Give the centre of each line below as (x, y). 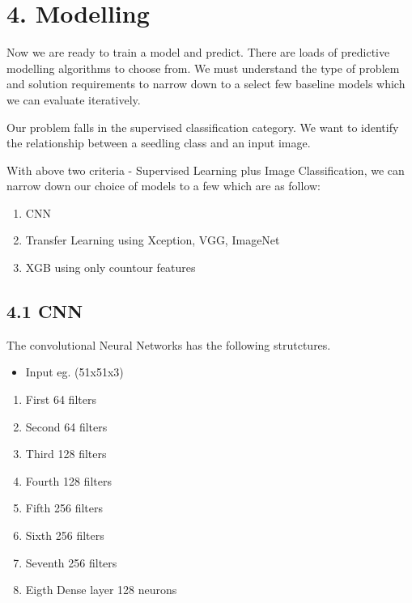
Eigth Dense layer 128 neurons (101, 590)
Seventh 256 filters (71, 562)
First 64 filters (61, 399)
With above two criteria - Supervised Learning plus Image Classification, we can (206, 170)
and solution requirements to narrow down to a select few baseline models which (206, 84)
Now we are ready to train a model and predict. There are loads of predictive (198, 52)
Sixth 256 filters (65, 535)
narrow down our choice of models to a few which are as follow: (164, 186)
